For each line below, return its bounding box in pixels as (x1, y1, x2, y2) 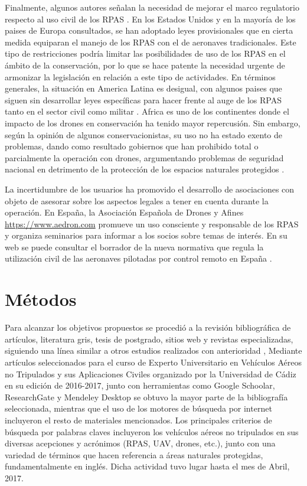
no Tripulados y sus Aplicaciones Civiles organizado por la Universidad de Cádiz (5, 367, 296, 380)
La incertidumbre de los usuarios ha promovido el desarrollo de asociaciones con (5, 182, 295, 195)
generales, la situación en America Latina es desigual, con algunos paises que (5, 82, 282, 94)
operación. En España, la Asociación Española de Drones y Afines (5, 206, 244, 218)
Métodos (5, 287, 77, 311)
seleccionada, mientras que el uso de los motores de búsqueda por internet (5, 402, 272, 415)
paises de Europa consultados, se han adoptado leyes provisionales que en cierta (5, 24, 293, 37)
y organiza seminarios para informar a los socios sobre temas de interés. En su (5, 229, 288, 242)
